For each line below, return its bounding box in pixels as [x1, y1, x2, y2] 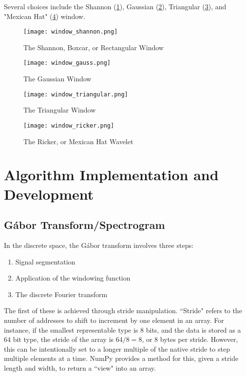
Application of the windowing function [15, 273, 131, 283]
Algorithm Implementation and [4, 165, 219, 185]
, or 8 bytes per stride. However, [142, 334, 238, 344]
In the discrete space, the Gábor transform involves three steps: [4, 240, 193, 250]
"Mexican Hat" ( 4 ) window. [4, 11, 85, 21]
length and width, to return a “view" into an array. [4, 362, 156, 373]
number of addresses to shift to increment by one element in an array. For [4, 315, 224, 325]
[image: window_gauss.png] [23, 59, 111, 67]
